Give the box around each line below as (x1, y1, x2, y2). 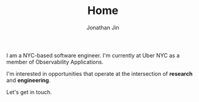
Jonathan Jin (86, 24, 119, 31)
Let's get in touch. (6, 88, 52, 95)
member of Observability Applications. (6, 58, 104, 65)
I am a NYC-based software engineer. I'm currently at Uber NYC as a (6, 51, 180, 59)
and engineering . (6, 76, 51, 84)
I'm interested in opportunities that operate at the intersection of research (6, 70, 193, 77)
